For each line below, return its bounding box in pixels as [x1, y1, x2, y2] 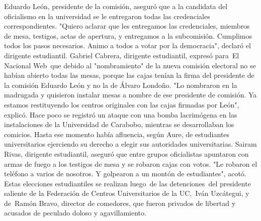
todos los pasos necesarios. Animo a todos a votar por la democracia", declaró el [4, 40, 251, 51]
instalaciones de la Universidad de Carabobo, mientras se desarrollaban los [4, 119, 234, 130]
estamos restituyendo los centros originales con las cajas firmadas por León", [4, 99, 239, 109]
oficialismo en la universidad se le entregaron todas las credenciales [4, 11, 210, 21]
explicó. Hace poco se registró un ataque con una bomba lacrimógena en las [4, 109, 237, 120]
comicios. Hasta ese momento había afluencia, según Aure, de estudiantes [4, 129, 230, 139]
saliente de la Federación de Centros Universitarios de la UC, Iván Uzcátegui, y [4, 188, 249, 198]
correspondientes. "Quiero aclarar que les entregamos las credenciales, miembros [4, 21, 250, 31]
